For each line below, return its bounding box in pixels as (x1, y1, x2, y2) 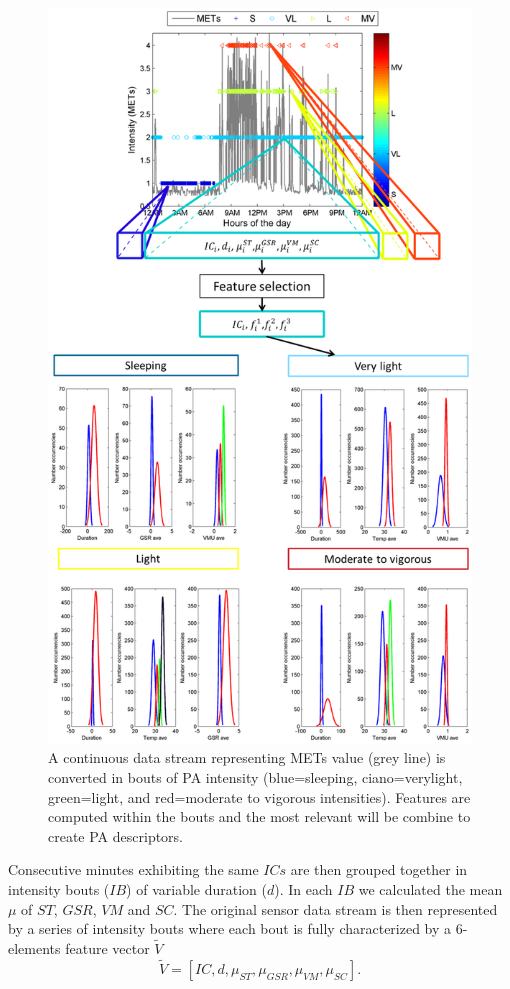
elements (8, 938, 61, 959)
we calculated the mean (358, 879, 503, 900)
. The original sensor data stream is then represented (173, 898, 498, 919)
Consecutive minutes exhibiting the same (8, 859, 259, 880)
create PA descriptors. (48, 825, 184, 846)
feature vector (65, 938, 150, 959)
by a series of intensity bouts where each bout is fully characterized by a (8, 918, 452, 939)
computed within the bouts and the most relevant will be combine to (48, 806, 471, 827)
